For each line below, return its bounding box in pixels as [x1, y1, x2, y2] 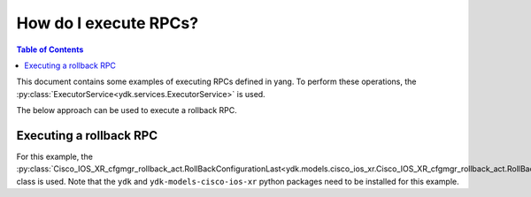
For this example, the [16, 151, 93, 163]
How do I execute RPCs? [16, 13, 199, 33]
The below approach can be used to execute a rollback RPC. [16, 105, 238, 116]
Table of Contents [16, 44, 84, 55]
